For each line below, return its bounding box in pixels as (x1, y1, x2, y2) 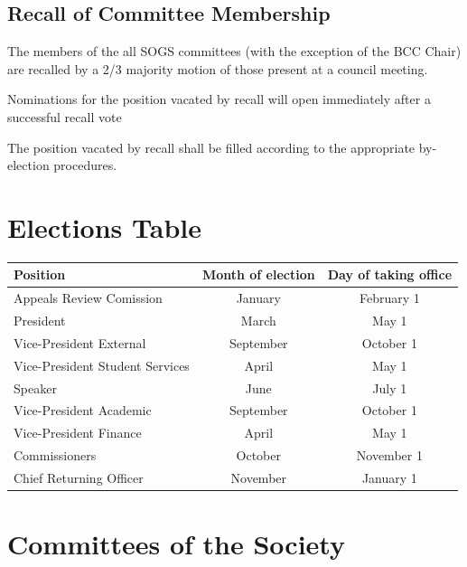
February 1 (359, 288, 420, 307)
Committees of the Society (7, 525, 345, 562)
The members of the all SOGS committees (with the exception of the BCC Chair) (7, 42, 462, 61)
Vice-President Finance (14, 423, 142, 442)
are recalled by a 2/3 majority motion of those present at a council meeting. (7, 59, 428, 78)
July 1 (372, 378, 407, 397)
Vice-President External (14, 333, 146, 352)
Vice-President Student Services (14, 355, 190, 374)
